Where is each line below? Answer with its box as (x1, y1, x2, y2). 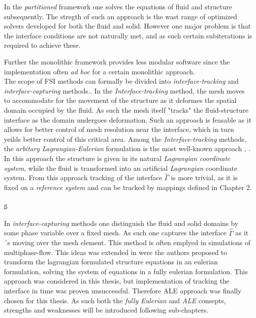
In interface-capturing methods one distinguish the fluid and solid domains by (4, 218, 238, 228)
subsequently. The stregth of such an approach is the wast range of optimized (4, 11, 237, 21)
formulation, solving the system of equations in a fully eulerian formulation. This (4, 266, 248, 276)
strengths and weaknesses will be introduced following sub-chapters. (4, 305, 209, 315)
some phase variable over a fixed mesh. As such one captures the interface (4, 227, 227, 238)
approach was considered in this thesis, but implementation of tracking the (4, 276, 229, 286)
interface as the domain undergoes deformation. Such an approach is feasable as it (4, 114, 252, 125)
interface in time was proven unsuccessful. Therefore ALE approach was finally (4, 286, 242, 296)
